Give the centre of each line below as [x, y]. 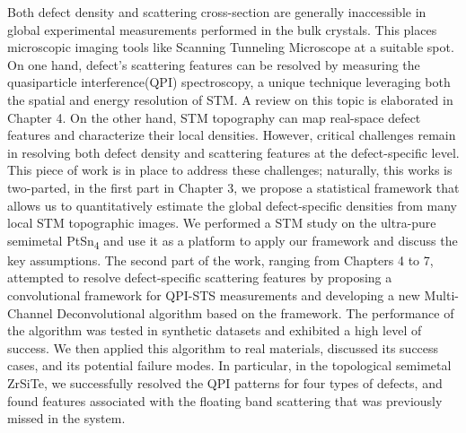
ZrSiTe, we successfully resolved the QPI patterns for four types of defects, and [225, 383]
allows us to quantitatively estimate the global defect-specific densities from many [232, 205]
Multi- [441, 295]
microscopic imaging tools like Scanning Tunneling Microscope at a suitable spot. [231, 47]
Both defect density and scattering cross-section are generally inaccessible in [217, 12]
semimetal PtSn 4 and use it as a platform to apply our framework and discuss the [233, 241]
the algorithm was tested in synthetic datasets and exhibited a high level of [215, 330]
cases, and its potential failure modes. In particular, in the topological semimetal [229, 365]
